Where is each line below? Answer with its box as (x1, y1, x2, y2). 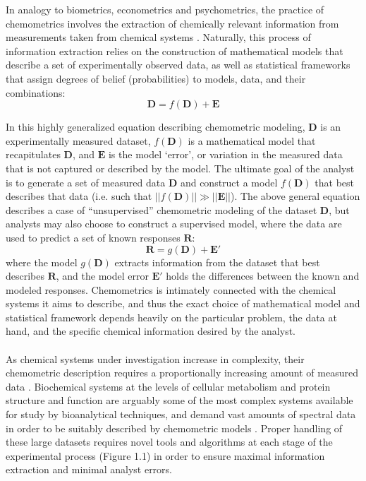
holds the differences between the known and (166, 268, 360, 283)
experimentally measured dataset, (6, 133, 151, 148)
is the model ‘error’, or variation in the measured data (108, 147, 343, 162)
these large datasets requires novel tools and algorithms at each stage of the (6, 434, 333, 449)
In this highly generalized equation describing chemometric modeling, (6, 119, 305, 134)
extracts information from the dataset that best (114, 254, 320, 269)
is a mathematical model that (188, 133, 316, 148)
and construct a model (180, 174, 278, 189)
